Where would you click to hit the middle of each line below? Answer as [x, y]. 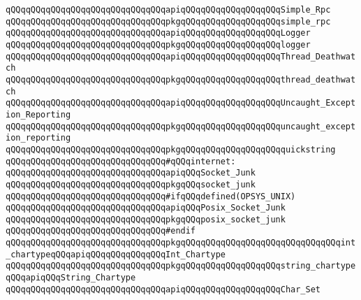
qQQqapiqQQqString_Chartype [71, 278]
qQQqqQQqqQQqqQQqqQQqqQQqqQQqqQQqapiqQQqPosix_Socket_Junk [146, 208]
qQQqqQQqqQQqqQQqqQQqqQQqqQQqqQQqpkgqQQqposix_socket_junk [146, 219]
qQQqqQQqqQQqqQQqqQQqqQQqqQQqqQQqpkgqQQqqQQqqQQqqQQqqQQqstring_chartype [181, 266]
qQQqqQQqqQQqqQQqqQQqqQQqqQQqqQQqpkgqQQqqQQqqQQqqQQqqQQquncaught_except [181, 126]
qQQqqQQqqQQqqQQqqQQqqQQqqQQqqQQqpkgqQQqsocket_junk [131, 184]
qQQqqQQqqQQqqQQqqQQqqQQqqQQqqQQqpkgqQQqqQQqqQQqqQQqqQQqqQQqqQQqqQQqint [181, 243]
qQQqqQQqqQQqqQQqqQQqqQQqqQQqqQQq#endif [101, 231]
